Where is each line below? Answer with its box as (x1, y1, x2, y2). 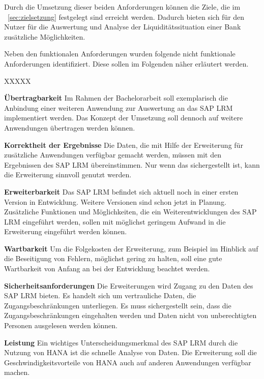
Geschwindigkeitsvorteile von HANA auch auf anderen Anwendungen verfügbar (4, 357, 251, 367)
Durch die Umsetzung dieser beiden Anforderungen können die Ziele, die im (4, 2, 241, 12)
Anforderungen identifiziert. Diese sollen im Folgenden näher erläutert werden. (4, 58, 249, 69)
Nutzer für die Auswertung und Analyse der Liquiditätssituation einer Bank (4, 21, 241, 32)
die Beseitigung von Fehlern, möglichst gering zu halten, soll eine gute (4, 253, 222, 264)
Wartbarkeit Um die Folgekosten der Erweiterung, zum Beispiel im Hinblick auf (4, 243, 258, 254)
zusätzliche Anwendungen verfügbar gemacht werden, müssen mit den (4, 149, 221, 160)
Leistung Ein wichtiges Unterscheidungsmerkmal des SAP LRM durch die (4, 337, 238, 348)
